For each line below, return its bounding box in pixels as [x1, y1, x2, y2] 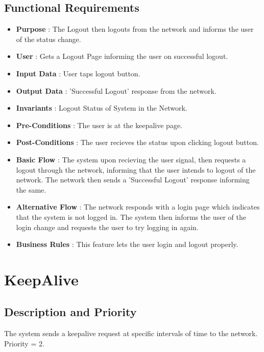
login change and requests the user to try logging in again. [16, 221, 199, 232]
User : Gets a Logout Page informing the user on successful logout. [16, 51, 228, 61]
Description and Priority [4, 304, 137, 320]
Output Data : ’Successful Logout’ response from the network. [16, 85, 217, 96]
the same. [16, 184, 46, 195]
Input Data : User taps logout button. [16, 68, 140, 78]
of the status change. [16, 33, 81, 44]
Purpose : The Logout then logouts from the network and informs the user [16, 24, 254, 34]
